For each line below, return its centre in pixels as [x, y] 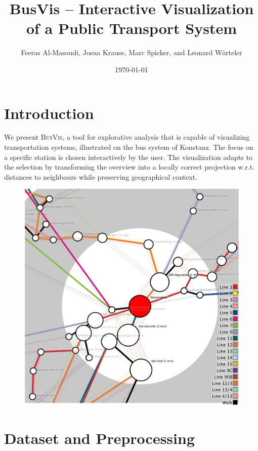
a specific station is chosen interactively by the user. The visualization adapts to [128, 157]
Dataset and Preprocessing [99, 438]
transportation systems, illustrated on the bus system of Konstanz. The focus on [129, 147]
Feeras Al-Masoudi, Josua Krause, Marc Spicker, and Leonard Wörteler [132, 52]
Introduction [49, 113]
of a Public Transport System [132, 28]
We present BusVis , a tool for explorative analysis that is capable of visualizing [127, 137]
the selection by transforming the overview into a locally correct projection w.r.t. [130, 167]
